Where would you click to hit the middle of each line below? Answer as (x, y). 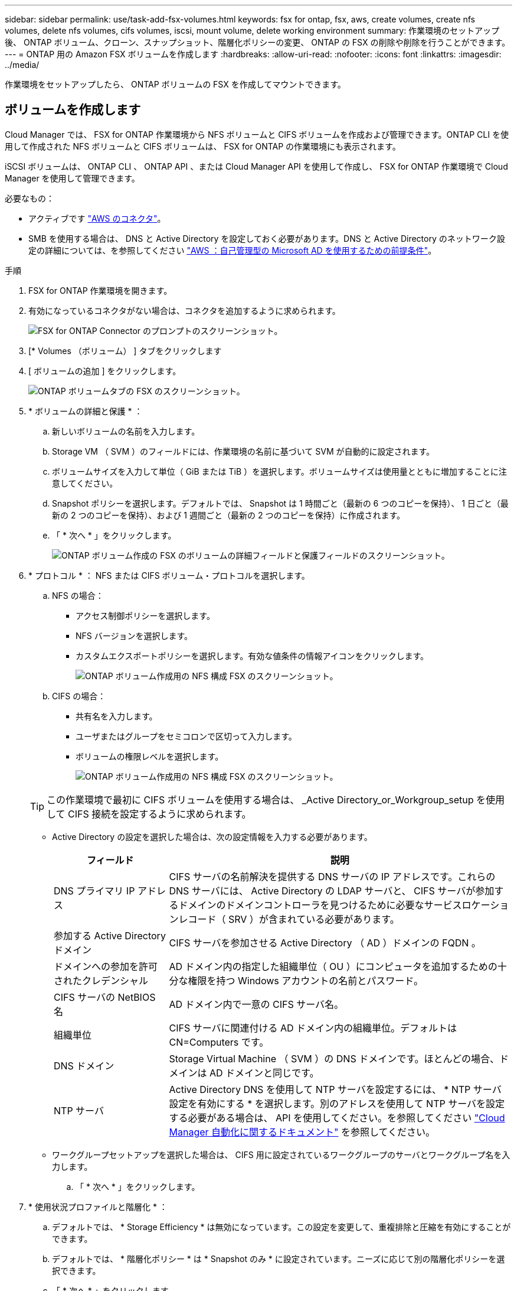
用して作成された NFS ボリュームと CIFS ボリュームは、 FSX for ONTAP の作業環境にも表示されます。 (203, 146)
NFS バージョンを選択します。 (134, 635)
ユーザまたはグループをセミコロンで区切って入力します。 (186, 736)
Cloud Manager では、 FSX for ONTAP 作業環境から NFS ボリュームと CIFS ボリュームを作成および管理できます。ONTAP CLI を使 (257, 134)
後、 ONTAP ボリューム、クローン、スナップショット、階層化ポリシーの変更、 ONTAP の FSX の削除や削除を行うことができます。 (258, 42)
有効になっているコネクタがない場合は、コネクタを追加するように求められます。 (184, 310)
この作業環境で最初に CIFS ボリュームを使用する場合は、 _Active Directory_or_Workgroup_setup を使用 (276, 799)
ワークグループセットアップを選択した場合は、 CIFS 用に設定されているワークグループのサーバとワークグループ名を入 (281, 1154)
